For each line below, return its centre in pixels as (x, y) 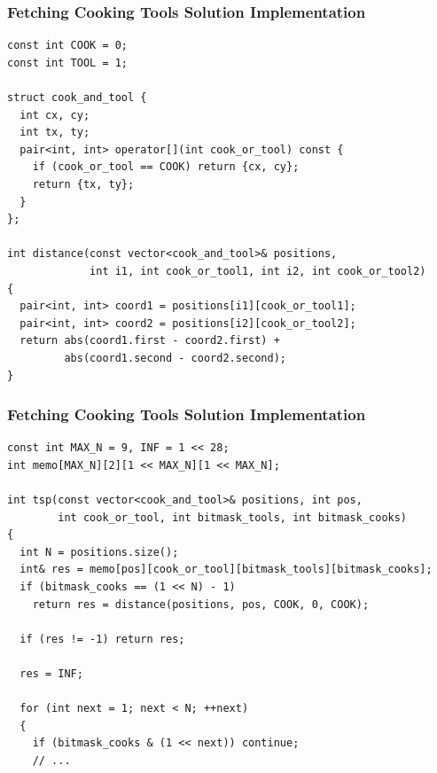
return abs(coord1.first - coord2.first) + (150, 341)
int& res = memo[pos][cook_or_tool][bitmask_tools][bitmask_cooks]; (226, 570)
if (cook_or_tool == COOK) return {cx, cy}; (166, 167)
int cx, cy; (55, 115)
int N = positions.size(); (99, 552)
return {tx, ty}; (83, 184)
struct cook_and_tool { (77, 98)
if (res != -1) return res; (102, 639)
